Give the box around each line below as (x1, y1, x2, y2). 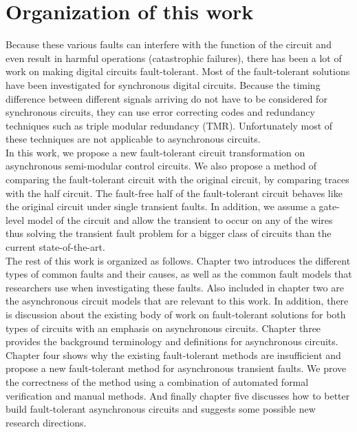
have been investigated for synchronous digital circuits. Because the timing (6, 77, 321, 92)
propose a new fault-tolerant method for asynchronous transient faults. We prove (6, 361, 347, 376)
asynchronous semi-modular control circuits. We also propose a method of (6, 158, 317, 173)
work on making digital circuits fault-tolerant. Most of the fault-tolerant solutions (6, 64, 350, 79)
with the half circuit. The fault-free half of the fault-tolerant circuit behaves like (6, 185, 343, 200)
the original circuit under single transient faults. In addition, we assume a (6, 199, 316, 214)
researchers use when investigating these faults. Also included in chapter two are (6, 280, 344, 294)
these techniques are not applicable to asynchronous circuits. (6, 132, 261, 146)
